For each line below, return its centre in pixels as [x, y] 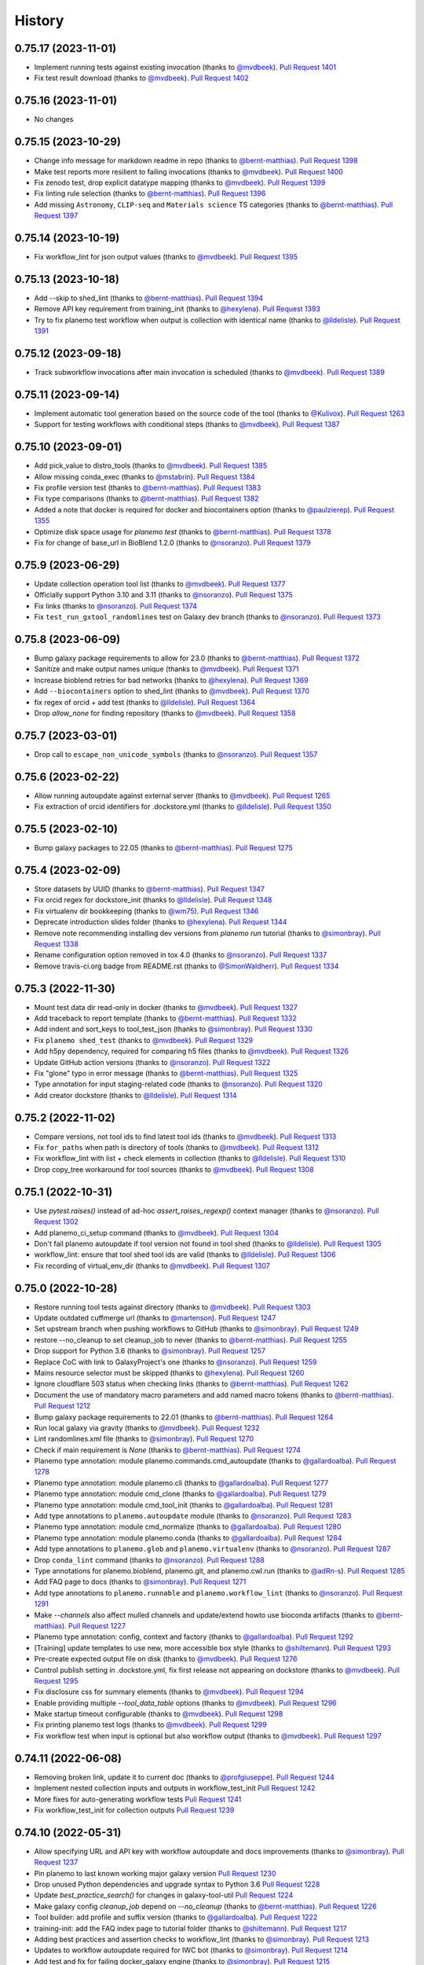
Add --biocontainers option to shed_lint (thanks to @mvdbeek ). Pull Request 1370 [172, 691]
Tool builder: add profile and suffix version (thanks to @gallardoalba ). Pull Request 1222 [176, 1917]
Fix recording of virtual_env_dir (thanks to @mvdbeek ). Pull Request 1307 [152, 1265]
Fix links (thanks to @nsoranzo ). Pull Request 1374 [116, 606]
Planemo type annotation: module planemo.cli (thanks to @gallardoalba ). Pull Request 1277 [181, 1482]
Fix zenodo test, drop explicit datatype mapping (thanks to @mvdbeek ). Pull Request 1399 [180, 183]
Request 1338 [56, 944]
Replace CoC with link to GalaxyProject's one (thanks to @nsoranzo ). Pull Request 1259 [175, 1362]
